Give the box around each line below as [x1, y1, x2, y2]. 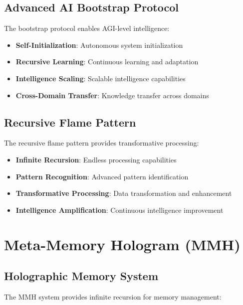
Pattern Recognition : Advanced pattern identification [15, 171, 189, 181]
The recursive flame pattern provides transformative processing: [4, 138, 199, 148]
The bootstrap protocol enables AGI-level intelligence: [4, 23, 170, 33]
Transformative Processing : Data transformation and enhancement [15, 188, 232, 198]
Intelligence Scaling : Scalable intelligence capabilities [15, 73, 186, 83]
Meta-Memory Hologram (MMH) [4, 234, 241, 254]
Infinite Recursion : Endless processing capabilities [15, 154, 177, 164]
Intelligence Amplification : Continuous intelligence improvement [15, 204, 224, 215]
